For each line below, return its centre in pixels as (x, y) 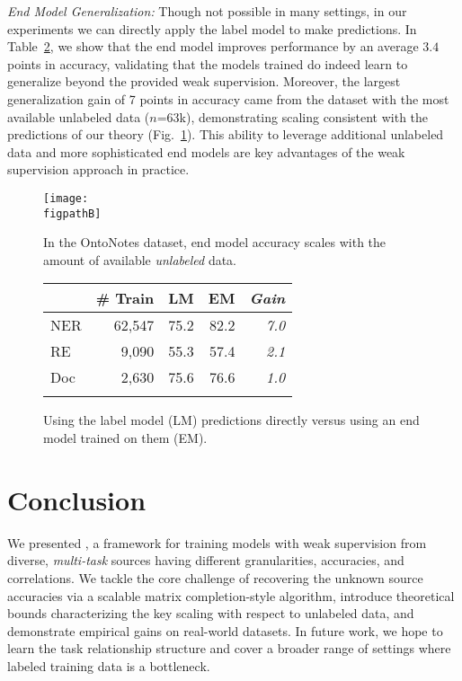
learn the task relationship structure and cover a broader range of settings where (229, 648)
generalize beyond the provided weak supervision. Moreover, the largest (204, 81)
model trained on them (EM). (125, 438)
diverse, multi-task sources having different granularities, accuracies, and (206, 560)
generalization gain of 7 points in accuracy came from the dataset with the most (228, 98)
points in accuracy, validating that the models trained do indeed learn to (208, 63)
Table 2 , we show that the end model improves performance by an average (213, 46)
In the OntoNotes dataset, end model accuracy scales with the (215, 242)
